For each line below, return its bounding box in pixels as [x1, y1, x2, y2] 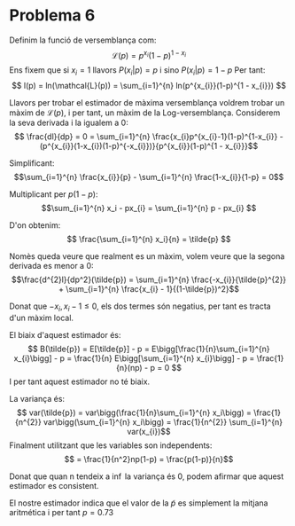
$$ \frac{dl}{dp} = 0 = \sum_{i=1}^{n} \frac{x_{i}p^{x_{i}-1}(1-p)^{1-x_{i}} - [14, 131, 283, 142]
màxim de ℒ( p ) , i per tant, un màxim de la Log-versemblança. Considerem [9, 107, 281, 118]
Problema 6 [9, 5, 96, 26]
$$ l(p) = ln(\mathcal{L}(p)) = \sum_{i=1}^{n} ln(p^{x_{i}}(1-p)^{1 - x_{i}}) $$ [12, 81, 286, 91]
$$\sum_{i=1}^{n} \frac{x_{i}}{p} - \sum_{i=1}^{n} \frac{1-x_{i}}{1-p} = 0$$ [13, 172, 284, 183]
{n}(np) [116, 363, 144, 373]
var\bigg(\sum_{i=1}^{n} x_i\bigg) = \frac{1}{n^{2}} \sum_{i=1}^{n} [43, 417, 283, 428]
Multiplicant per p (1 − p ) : [9, 189, 98, 200]
